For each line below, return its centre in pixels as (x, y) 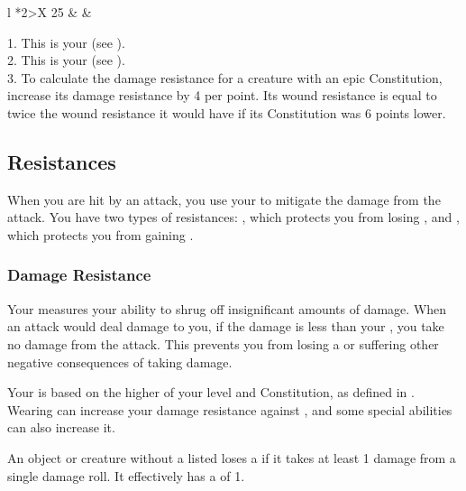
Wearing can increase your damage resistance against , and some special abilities (230, 409)
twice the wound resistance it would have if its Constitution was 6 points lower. (227, 112)
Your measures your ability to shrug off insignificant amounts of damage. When (227, 308)
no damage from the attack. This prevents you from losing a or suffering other (223, 343)
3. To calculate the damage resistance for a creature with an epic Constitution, (225, 77)
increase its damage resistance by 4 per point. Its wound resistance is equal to (222, 95)
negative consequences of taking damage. (120, 361)
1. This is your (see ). (66, 42)
